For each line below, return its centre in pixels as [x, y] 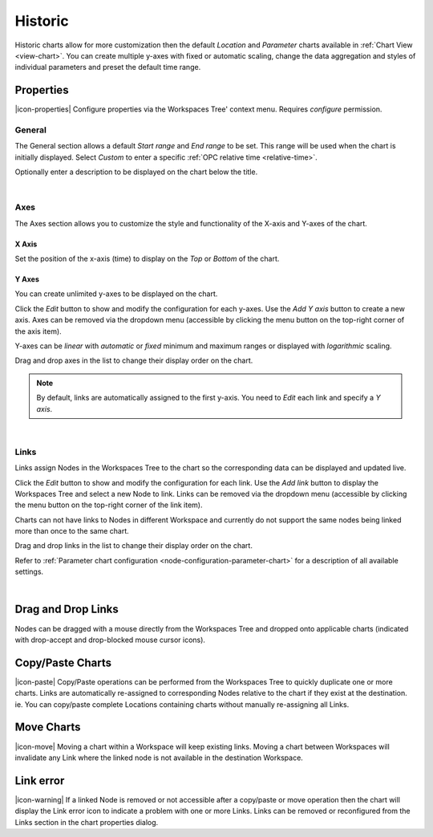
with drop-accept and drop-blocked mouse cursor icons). [110, 640]
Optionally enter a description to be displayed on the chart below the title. [136, 172]
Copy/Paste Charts [63, 662]
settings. [29, 572]
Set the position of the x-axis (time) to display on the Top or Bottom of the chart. [147, 259]
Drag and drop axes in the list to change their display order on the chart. [134, 360]
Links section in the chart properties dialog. [87, 822]
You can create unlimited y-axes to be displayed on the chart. [116, 294]
